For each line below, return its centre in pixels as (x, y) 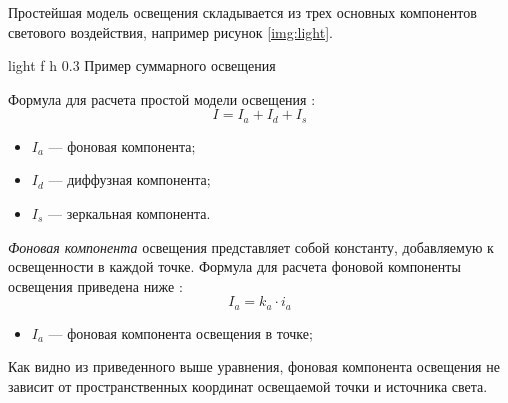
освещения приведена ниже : (95, 285)
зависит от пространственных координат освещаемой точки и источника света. (248, 386)
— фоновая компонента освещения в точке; (180, 332)
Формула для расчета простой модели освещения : (162, 98)
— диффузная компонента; (129, 179)
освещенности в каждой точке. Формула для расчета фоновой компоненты (234, 266)
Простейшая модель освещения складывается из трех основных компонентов (242, 12)
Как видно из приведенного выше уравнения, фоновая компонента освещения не (254, 366)
